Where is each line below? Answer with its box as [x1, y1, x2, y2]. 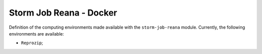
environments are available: [9, 31, 64, 36]
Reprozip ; [21, 40, 43, 46]
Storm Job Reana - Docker [9, 7, 117, 18]
